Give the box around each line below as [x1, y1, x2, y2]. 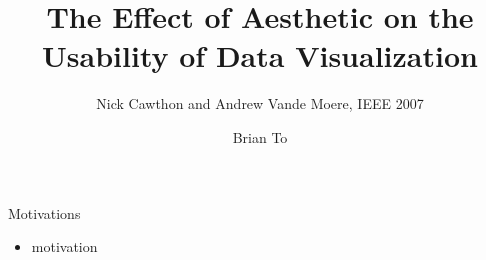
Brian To [232, 126, 288, 147]
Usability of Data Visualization [42, 35, 478, 76]
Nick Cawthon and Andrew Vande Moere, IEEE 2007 [96, 93, 424, 114]
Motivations [8, 202, 81, 223]
